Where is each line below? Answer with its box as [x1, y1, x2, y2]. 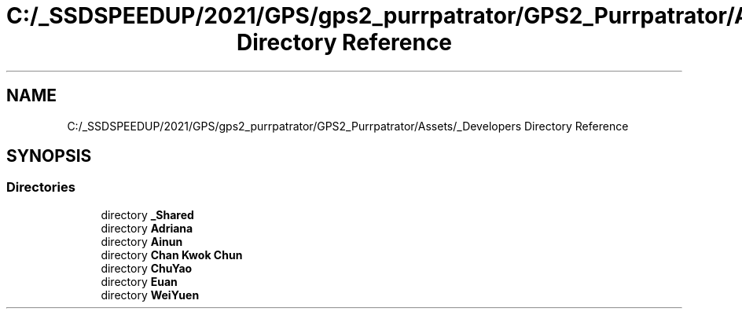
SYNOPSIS [6, 146, 92, 167]
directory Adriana [101, 221, 193, 235]
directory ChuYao [101, 261, 193, 275]
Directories [6, 179, 75, 196]
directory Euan [101, 274, 178, 288]
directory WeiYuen [101, 288, 200, 302]
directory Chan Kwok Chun [101, 247, 243, 262]
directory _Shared [101, 207, 194, 222]
